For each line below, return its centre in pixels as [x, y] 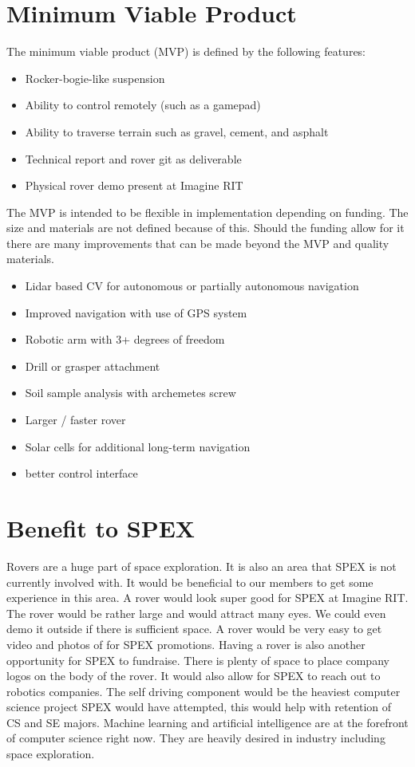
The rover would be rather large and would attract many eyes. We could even [196, 613]
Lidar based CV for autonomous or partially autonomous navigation [192, 286]
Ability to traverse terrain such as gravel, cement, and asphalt [177, 131]
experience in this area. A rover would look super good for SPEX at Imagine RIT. [207, 598]
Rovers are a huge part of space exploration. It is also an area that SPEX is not [202, 566]
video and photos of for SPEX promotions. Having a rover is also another [186, 644]
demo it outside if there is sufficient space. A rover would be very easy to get [194, 629]
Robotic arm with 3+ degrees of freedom [125, 339]
